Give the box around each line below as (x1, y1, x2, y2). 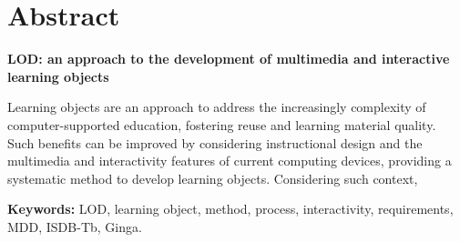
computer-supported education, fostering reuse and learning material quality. (7, 115, 436, 134)
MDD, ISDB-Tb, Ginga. (7, 217, 142, 236)
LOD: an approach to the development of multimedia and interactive (7, 49, 450, 68)
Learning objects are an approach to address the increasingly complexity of (7, 97, 426, 116)
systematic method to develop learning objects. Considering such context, (7, 168, 418, 187)
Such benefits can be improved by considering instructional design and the (7, 133, 423, 152)
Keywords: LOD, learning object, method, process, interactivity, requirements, (7, 199, 454, 218)
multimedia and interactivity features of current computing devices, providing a (7, 151, 452, 170)
